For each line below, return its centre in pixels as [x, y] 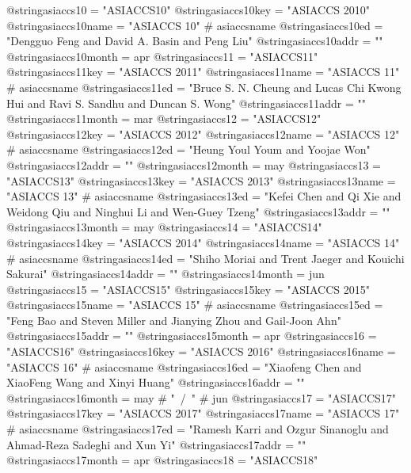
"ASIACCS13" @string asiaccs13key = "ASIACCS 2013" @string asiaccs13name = [201, 180]
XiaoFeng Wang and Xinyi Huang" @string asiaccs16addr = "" [156, 382]
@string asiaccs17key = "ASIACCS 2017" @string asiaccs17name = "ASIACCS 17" [203, 413]
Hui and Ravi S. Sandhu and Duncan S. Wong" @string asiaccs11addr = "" [186, 103]
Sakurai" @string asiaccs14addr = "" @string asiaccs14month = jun [166, 274]
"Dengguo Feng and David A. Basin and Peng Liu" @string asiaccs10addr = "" [195, 41]
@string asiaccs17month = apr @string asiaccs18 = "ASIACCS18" [162, 460]
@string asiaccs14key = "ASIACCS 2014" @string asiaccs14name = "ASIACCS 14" [203, 242]
